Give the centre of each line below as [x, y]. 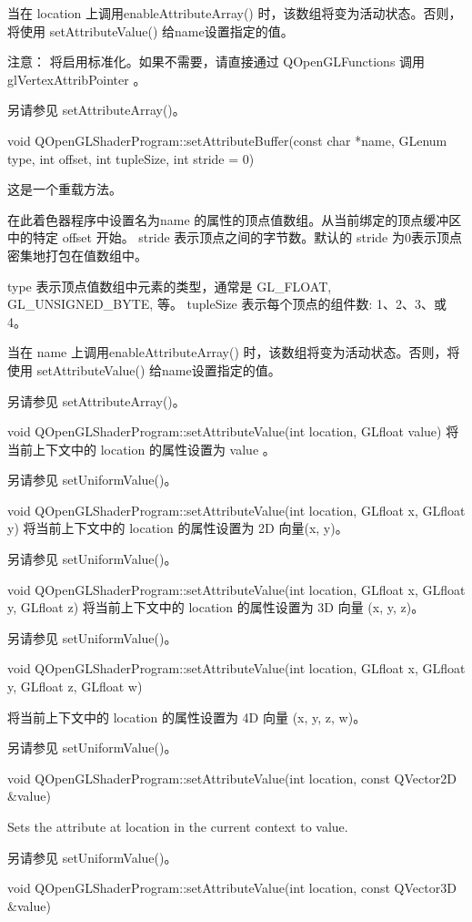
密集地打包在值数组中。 [77, 255]
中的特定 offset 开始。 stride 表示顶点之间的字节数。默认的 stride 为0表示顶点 [235, 237]
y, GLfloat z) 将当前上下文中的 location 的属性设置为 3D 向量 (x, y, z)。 [216, 607]
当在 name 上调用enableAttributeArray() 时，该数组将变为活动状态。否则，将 [234, 352]
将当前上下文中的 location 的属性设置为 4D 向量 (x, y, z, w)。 [187, 717]
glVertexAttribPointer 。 [77, 79]
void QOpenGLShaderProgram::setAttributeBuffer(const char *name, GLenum [227, 140]
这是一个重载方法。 [65, 189]
